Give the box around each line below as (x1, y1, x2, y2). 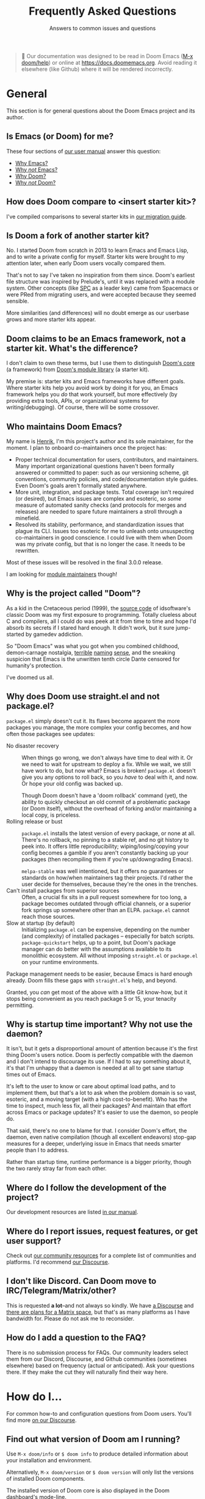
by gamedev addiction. (25, 630, 84, 638)
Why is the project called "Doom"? (6, 588, 141, 598)
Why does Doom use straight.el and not (6, 691, 160, 702)
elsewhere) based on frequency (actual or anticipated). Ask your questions (6, 1361, 195, 1369)
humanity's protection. (6, 661, 63, 669)
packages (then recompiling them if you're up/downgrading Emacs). (21, 855, 193, 863)
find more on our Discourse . (6, 1416, 77, 1424)
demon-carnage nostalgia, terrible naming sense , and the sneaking (6, 649, 176, 656)
